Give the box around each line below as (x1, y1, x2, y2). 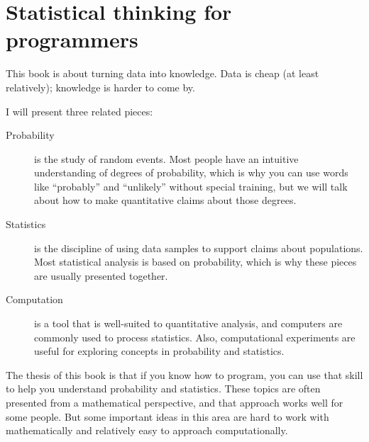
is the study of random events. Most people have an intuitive (34, 151, 299, 166)
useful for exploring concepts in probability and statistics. (34, 344, 285, 358)
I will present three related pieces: (6, 103, 153, 118)
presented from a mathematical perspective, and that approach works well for (6, 395, 343, 409)
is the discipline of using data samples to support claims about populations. (34, 240, 363, 255)
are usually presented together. (34, 268, 168, 283)
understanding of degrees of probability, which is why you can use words (34, 165, 348, 180)
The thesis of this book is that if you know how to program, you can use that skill (6, 367, 363, 382)
